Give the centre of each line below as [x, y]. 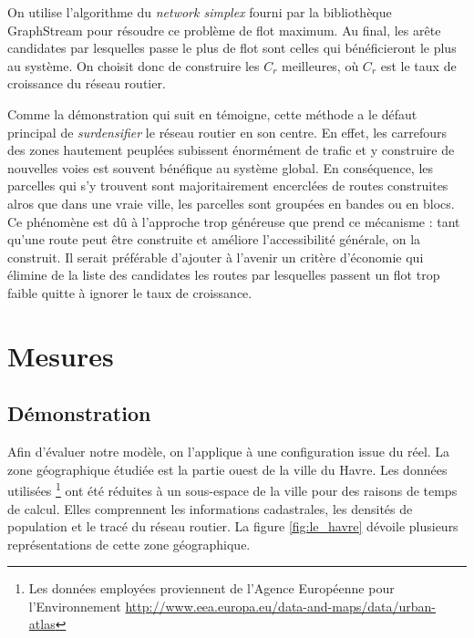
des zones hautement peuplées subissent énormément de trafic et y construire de [231, 150]
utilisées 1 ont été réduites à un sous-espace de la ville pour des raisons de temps [232, 489]
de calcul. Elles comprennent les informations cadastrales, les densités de [210, 508]
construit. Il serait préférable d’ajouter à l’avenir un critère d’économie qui [216, 257]
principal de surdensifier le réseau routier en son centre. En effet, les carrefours [227, 132]
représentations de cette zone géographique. [129, 544]
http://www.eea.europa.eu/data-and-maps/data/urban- [280, 606]
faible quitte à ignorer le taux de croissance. [130, 292]
